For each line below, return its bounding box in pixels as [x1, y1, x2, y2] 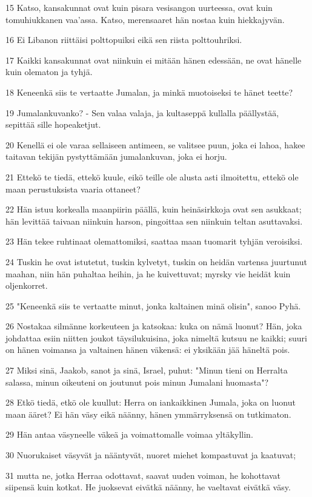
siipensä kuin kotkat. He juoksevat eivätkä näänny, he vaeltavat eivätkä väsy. [5, 481, 291, 493]
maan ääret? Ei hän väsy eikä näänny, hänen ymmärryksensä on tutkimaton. [5, 407, 291, 420]
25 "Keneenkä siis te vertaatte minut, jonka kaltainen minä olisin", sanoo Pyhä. [5, 299, 301, 312]
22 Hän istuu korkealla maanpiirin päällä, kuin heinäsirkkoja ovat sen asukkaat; [5, 203, 302, 216]
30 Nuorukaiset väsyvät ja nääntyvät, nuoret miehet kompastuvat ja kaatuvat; [5, 449, 296, 461]
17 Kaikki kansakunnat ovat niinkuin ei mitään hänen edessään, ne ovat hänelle [5, 53, 302, 66]
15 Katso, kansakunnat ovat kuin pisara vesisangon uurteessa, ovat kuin [5, 1, 273, 13]
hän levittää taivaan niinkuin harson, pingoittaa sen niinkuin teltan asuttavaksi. [5, 214, 303, 227]
